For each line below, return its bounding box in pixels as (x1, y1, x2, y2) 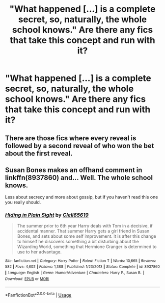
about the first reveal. (5, 149, 73, 157)
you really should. (5, 200, 41, 205)
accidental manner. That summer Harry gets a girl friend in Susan (17, 228, 150, 234)
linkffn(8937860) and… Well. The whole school (5, 173, 153, 182)
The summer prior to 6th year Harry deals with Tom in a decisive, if (17, 223, 153, 228)
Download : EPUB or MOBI (5, 276, 50, 281)
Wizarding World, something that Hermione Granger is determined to (17, 244, 157, 250)
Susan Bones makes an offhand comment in (5, 166, 142, 174)
